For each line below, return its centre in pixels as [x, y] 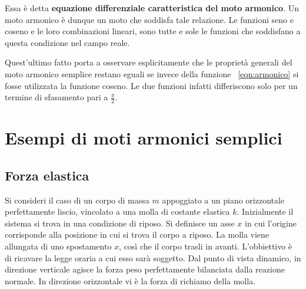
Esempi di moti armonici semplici [144, 138]
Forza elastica [47, 175]
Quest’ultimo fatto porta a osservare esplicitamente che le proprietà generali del [149, 62]
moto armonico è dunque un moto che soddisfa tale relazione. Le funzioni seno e [149, 19]
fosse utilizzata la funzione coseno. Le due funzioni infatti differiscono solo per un [151, 85]
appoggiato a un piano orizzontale [223, 200]
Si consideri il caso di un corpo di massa [77, 200]
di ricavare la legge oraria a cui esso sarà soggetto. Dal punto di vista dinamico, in [153, 257]
